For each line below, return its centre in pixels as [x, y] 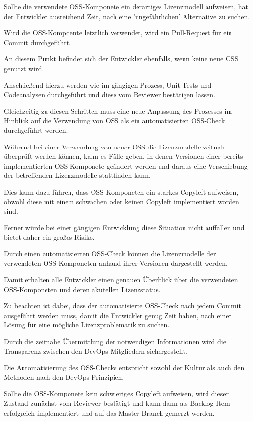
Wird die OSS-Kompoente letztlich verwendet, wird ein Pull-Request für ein [118, 33]
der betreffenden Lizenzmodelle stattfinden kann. [77, 175]
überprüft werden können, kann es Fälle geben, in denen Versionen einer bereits [124, 156]
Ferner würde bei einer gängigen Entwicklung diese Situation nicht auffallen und [124, 227]
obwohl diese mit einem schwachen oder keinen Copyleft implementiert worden [122, 201]
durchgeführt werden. [36, 130]
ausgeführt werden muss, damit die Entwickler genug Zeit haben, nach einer [118, 315]
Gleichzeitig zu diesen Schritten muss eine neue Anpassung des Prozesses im [118, 111]
